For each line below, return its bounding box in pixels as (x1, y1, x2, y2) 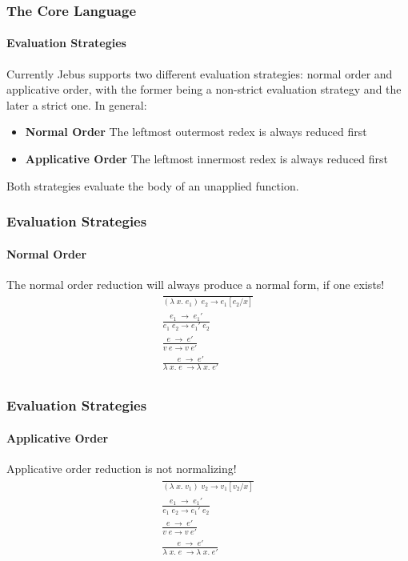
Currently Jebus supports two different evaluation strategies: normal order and (6, 65, 393, 82)
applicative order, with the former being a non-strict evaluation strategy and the (6, 81, 402, 98)
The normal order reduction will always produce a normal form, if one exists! (6, 275, 385, 292)
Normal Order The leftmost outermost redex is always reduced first (25, 123, 367, 140)
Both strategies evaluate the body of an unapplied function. (6, 177, 299, 194)
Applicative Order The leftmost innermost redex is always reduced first (25, 150, 388, 167)
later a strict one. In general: (6, 96, 147, 113)
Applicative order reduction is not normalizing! (6, 460, 237, 477)
